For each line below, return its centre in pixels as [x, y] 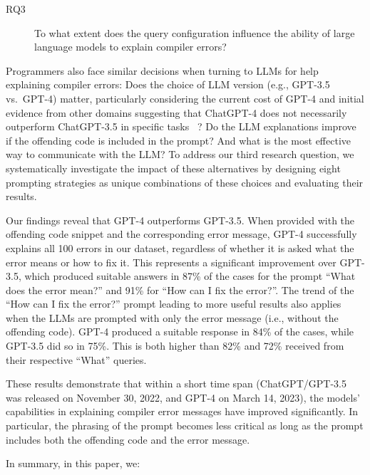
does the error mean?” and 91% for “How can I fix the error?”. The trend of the [180, 289]
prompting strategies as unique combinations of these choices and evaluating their [185, 182]
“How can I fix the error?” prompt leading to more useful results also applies [174, 304]
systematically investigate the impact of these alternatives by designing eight [173, 168]
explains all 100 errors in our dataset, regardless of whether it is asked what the [180, 247]
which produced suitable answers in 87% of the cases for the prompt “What [190, 276]
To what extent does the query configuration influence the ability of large [195, 32]
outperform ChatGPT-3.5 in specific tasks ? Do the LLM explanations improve [181, 126]
